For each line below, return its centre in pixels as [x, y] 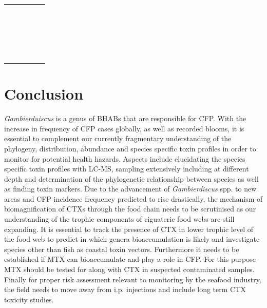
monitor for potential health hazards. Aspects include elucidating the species [125, 158]
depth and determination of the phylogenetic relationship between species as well [131, 178]
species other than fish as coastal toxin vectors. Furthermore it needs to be [122, 249]
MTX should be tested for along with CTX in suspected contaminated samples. [129, 269]
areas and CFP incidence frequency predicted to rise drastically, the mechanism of [133, 198]
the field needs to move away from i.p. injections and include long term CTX [125, 289]
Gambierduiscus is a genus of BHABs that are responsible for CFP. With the [125, 118]
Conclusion [44, 94]
